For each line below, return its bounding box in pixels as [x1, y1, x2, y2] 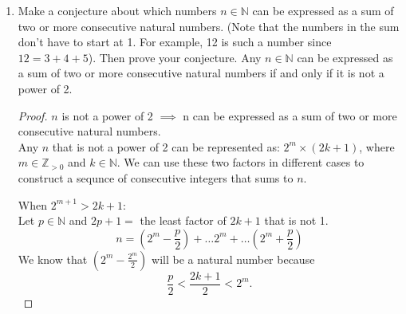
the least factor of [140, 212, 227, 229]
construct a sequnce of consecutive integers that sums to [18, 169, 294, 186]
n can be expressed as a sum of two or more [183, 107, 397, 124]
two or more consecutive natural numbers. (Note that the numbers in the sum [18, 18, 400, 34]
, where [359, 138, 395, 155]
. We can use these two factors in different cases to [116, 154, 365, 171]
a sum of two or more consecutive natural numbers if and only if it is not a [18, 65, 384, 81]
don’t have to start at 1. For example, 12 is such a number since [18, 33, 332, 50]
